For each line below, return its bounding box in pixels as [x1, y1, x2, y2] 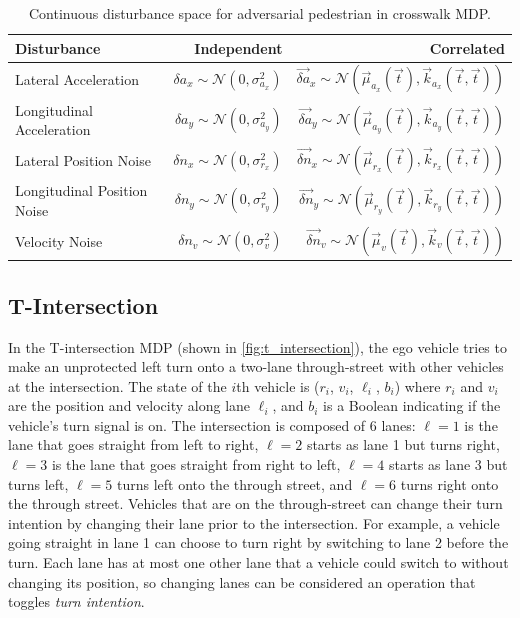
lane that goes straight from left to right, [8, 434, 259, 455]
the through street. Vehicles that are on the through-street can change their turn [8, 493, 503, 514]
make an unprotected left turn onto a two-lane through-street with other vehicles [8, 356, 504, 377]
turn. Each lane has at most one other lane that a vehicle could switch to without [8, 552, 509, 573]
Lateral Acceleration [15, 69, 139, 90]
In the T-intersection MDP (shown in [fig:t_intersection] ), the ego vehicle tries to [8, 336, 507, 357]
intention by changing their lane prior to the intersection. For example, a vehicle [8, 512, 500, 533]
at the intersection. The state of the [8, 375, 227, 396]
